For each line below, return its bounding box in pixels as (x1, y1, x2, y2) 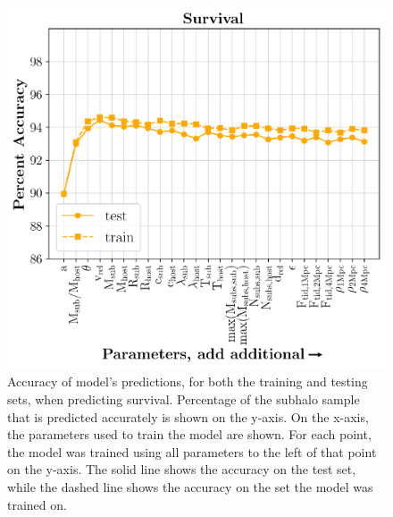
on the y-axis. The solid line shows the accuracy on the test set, (7, 460, 356, 479)
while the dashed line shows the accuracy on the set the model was (7, 478, 373, 496)
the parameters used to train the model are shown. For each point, (7, 425, 372, 444)
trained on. (7, 495, 67, 513)
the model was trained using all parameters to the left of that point (7, 442, 377, 461)
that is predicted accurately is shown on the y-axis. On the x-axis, (7, 407, 369, 426)
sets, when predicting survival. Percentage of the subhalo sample (7, 390, 360, 409)
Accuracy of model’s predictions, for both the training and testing (7, 372, 368, 391)
